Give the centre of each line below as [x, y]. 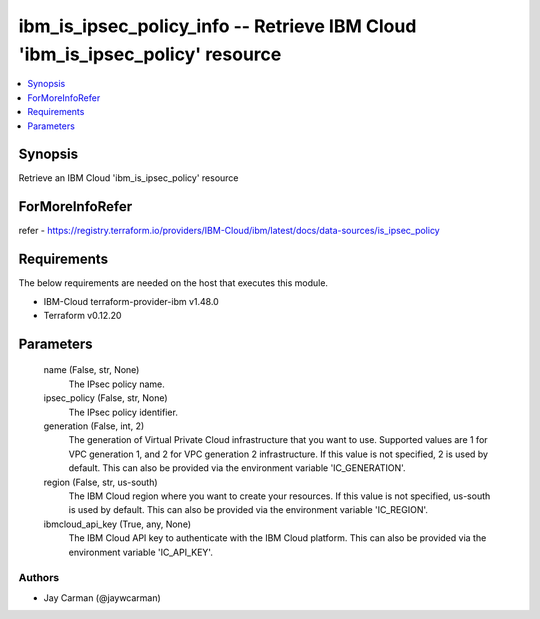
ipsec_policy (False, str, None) [106, 398]
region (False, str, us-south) [101, 482]
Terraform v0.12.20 [82, 316]
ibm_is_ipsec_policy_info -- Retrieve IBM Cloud [217, 26]
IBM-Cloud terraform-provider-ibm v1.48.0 [131, 301]
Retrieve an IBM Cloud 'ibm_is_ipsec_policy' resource [128, 178]
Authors [39, 578]
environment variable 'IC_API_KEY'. [141, 552]
